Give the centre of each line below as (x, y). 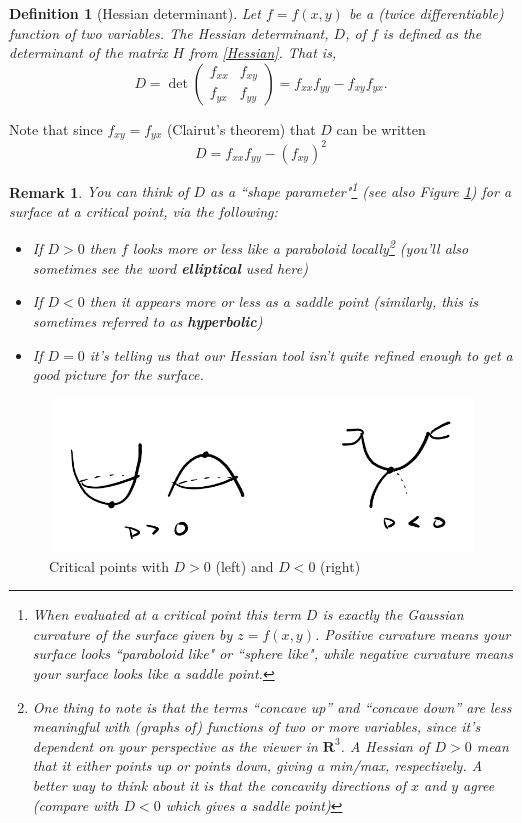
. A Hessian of (385, 745)
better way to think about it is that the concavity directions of (219, 784)
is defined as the (432, 32)
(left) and (244, 565)
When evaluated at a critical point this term (166, 614)
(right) (340, 565)
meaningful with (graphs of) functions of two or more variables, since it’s (256, 726)
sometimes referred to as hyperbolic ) (147, 321)
